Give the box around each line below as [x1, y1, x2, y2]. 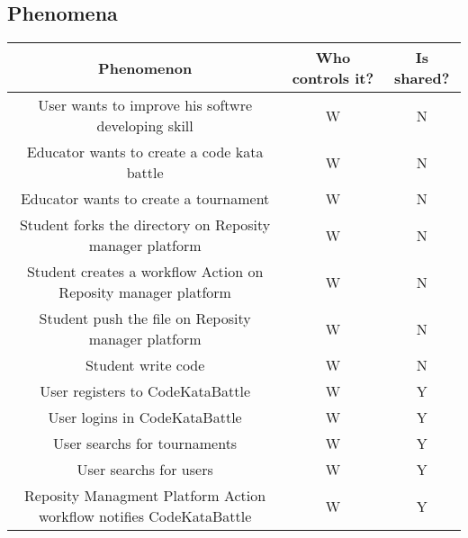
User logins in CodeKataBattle [48, 407, 242, 428]
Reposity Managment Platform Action [24, 485, 266, 507]
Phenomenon [98, 57, 193, 78]
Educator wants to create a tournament [20, 188, 270, 210]
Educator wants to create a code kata [26, 141, 264, 163]
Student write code [85, 354, 205, 376]
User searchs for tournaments [53, 433, 238, 454]
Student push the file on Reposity [39, 308, 251, 329]
